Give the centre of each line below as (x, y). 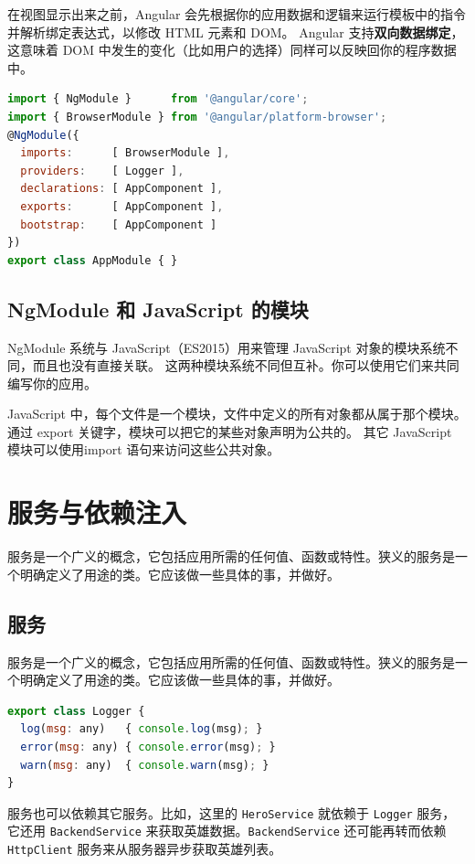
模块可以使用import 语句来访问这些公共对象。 (144, 449)
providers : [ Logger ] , (102, 171)
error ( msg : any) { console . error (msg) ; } (148, 747)
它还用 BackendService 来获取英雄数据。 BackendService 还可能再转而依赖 (227, 831)
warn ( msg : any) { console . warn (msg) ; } (145, 765)
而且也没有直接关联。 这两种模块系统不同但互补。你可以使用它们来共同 (246, 365)
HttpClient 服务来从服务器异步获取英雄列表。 (145, 849)
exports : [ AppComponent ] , (122, 206)
